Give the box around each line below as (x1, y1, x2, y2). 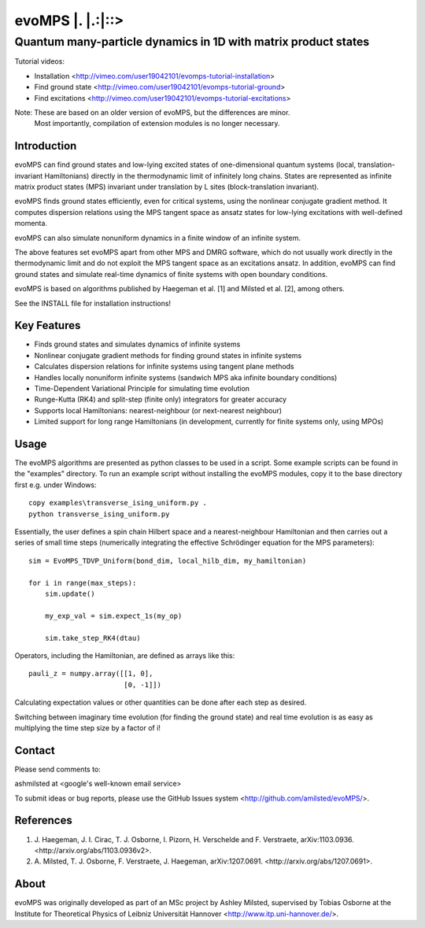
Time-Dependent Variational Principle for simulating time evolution (34, 384, 250, 394)
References (14, 814, 72, 827)
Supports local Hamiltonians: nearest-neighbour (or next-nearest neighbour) (34, 405, 283, 415)
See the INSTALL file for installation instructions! (14, 298, 172, 308)
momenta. (14, 219, 47, 228)
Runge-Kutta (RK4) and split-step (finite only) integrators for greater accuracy (34, 394, 287, 405)
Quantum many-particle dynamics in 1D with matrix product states (14, 35, 370, 49)
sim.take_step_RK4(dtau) (44, 634, 141, 642)
